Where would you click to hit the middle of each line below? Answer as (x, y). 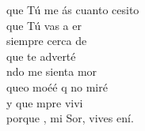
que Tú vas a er (44, 25)
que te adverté (41, 56)
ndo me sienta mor (52, 71)
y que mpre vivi (45, 102)
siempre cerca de (47, 41)
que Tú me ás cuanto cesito (73, 9)
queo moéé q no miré (57, 86)
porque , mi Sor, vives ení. (70, 118)
